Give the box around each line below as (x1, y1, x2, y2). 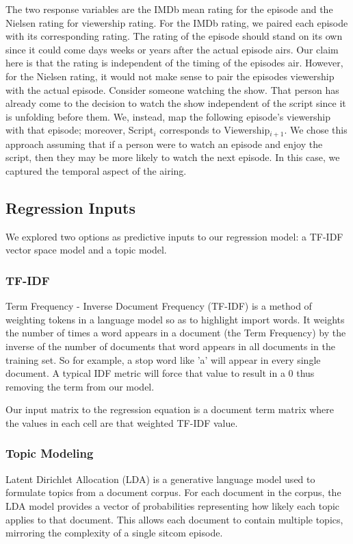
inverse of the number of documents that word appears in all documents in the (5, 338, 335, 353)
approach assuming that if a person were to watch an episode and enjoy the (5, 136, 323, 151)
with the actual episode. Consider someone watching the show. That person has (5, 82, 339, 97)
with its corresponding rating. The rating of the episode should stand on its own (5, 29, 343, 43)
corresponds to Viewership (159, 123, 270, 137)
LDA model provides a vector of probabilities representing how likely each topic (5, 498, 340, 512)
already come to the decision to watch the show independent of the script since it (5, 96, 346, 110)
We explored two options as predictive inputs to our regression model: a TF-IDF (5, 229, 343, 243)
